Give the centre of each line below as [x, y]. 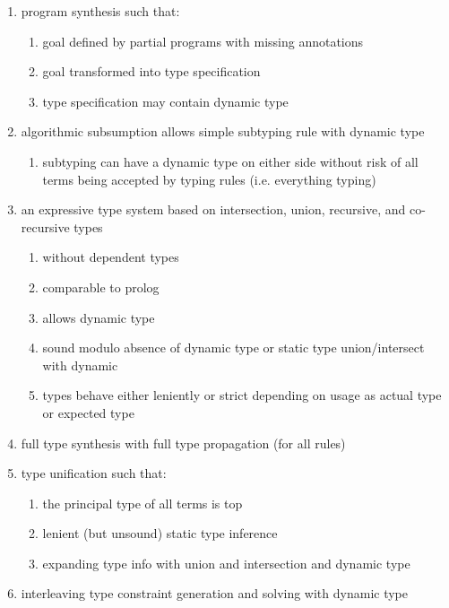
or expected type [88, 412]
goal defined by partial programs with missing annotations [203, 41]
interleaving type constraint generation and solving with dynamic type [214, 593]
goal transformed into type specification [151, 71]
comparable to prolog [101, 287]
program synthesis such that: [100, 11]
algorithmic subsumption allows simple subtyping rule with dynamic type [223, 131]
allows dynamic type [99, 317]
